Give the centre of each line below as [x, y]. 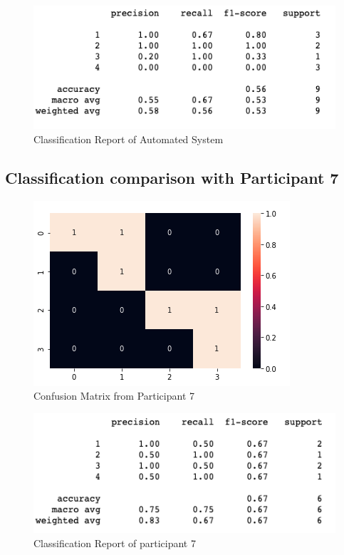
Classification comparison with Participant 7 [172, 177]
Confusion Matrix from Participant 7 [114, 396]
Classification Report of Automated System [129, 139]
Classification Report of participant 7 [115, 543]
